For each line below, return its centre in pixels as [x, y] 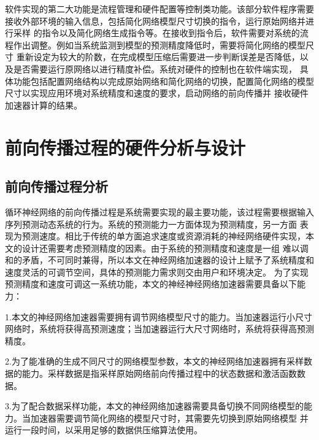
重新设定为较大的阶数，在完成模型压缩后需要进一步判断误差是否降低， [158, 57]
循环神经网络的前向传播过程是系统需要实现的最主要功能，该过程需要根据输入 [159, 211]
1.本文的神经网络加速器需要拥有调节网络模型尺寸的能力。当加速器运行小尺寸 [159, 316]
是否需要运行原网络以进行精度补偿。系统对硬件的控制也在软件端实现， [155, 68]
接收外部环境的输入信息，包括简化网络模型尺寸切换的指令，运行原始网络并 [155, 21]
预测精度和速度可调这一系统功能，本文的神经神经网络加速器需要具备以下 [151, 284]
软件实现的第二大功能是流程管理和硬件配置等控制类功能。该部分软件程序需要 [159, 9]
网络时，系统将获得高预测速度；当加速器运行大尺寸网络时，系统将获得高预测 [159, 329]
